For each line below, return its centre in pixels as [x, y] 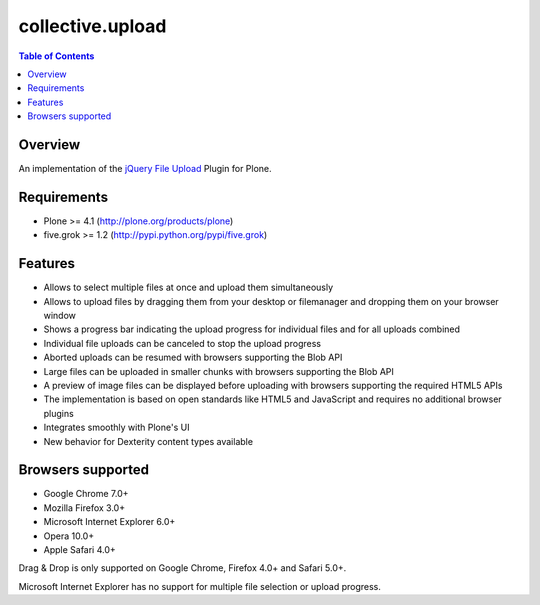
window [60, 315]
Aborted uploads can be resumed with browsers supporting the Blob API [193, 357]
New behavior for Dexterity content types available [148, 441]
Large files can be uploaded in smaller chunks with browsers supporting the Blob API [219, 371]
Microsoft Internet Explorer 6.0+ [109, 522]
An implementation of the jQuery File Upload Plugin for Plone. [145, 169]
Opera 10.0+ [69, 536]
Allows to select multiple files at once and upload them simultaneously [188, 287]
